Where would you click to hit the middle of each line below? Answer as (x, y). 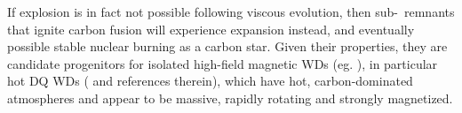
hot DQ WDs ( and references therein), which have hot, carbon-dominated (210, 81)
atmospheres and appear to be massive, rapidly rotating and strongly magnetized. (230, 98)
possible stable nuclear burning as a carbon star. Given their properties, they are (227, 46)
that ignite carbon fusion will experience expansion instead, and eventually (211, 29)
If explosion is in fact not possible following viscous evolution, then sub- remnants (231, 11)
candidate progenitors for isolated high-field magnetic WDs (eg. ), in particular (223, 63)
